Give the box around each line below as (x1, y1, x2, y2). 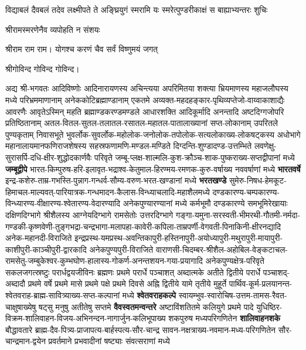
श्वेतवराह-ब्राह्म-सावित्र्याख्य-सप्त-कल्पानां (5, 289, 120, 301)
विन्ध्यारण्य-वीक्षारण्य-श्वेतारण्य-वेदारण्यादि (5, 197, 121, 209)
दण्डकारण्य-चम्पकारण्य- (212, 185, 280, 198)
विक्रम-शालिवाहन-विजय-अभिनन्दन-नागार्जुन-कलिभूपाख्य (5, 312, 166, 324)
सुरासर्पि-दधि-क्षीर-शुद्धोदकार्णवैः (5, 151, 92, 163)
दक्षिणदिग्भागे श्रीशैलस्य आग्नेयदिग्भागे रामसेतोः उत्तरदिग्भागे (5, 208, 174, 220)
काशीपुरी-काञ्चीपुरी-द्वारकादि (5, 243, 87, 255)
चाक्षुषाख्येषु (5, 300, 36, 312)
